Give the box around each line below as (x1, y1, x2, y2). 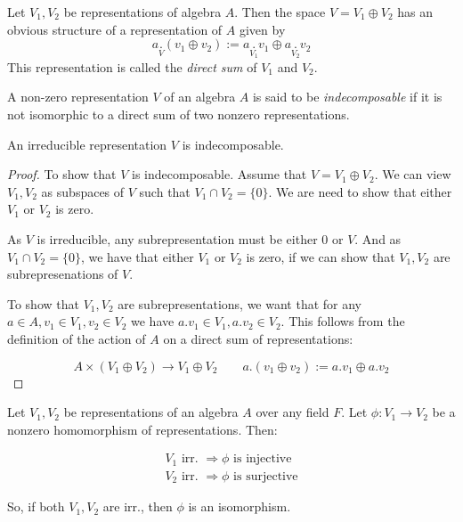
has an (397, 3, 434, 20)
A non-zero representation (7, 87, 149, 106)
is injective (233, 453, 292, 466)
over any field (256, 403, 329, 421)
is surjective (233, 469, 298, 483)
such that (139, 182, 191, 200)
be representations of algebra (63, 3, 222, 20)
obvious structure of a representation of (7, 20, 223, 38)
